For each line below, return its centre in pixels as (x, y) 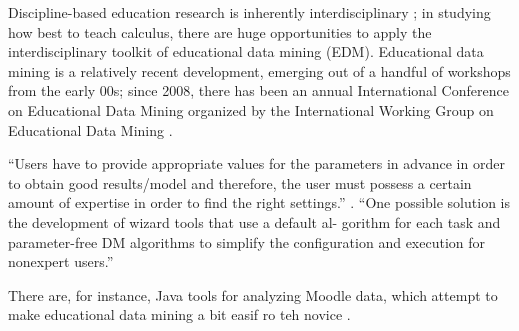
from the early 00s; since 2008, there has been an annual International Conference (258, 90)
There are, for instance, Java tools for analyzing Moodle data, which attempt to (253, 294)
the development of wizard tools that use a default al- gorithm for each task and (254, 221)
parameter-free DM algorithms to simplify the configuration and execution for (247, 241)
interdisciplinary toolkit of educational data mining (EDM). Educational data (246, 51)
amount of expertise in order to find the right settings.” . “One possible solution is (259, 202)
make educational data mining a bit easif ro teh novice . (179, 314)
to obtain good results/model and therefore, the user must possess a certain (240, 182)
